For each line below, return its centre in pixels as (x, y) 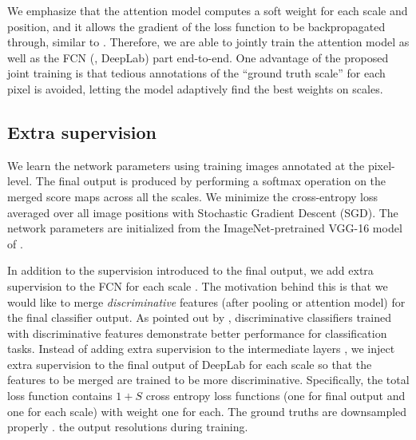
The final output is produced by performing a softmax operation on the (211, 181)
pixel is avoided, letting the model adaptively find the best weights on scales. (195, 88)
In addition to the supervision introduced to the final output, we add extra (190, 270)
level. (20, 181)
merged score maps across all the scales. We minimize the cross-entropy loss (193, 196)
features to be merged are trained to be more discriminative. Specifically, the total (208, 380)
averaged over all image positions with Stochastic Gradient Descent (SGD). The (203, 212)
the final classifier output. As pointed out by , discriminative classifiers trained (200, 317)
